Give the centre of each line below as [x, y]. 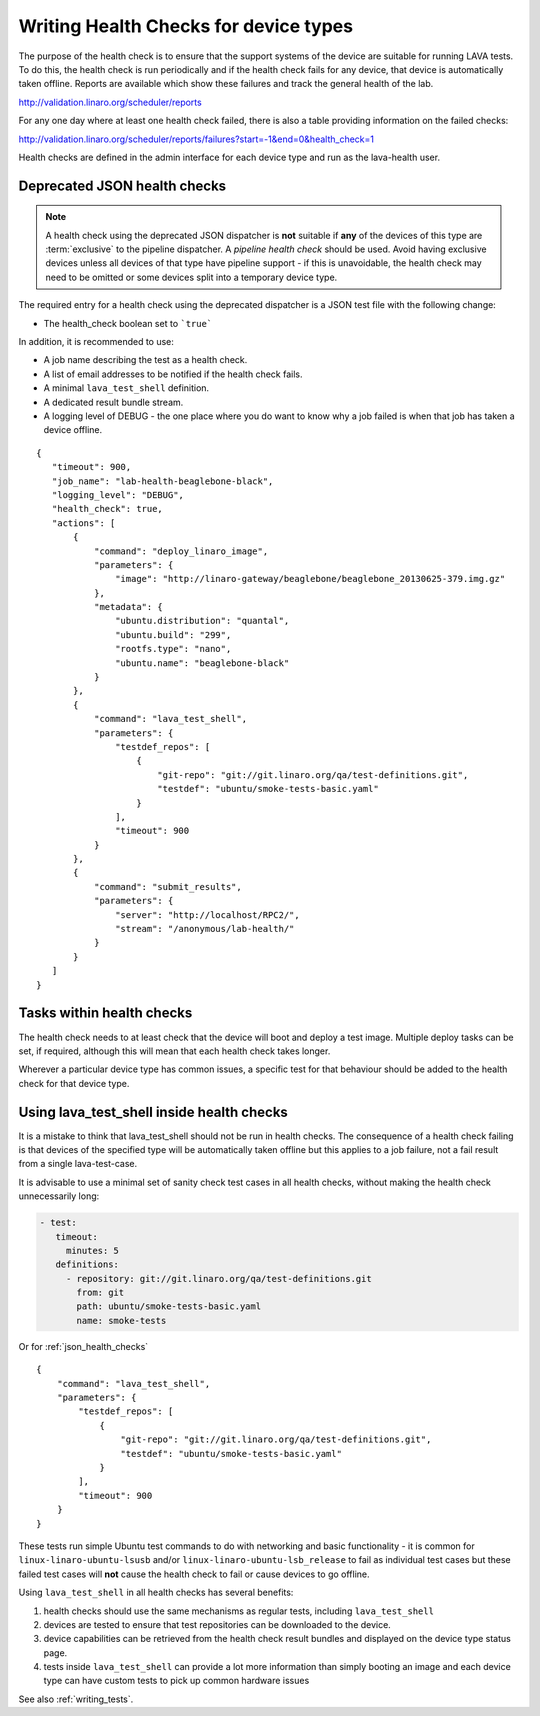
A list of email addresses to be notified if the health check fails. [173, 374]
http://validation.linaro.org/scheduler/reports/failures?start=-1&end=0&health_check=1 [196, 139]
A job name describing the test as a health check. [145, 360]
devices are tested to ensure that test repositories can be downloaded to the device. [217, 1624]
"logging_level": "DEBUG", [118, 494]
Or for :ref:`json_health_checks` [83, 1346]
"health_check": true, [107, 509]
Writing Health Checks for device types [186, 26]
